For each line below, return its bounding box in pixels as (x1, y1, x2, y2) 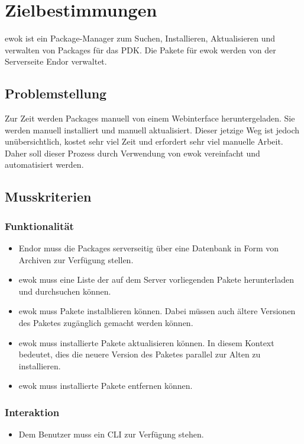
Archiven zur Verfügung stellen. (18, 253, 134, 266)
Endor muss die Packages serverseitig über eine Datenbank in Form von (18, 242, 279, 254)
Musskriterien (5, 187, 92, 206)
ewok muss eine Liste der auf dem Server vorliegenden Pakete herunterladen (18, 273, 294, 286)
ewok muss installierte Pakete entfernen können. (18, 379, 193, 392)
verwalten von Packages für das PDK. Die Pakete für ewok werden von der (5, 43, 276, 56)
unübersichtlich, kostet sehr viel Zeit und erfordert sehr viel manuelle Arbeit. (5, 135, 283, 148)
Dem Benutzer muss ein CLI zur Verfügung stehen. (18, 428, 204, 440)
